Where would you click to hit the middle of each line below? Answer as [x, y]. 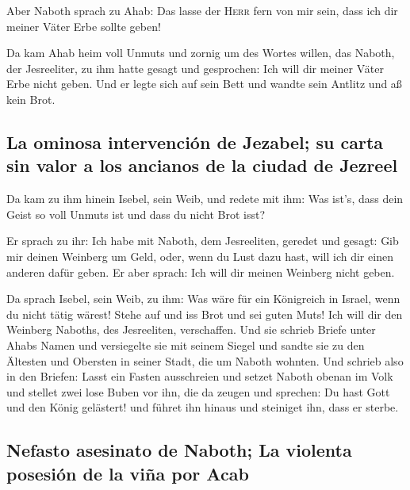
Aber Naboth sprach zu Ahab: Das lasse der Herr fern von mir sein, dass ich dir [202, 10]
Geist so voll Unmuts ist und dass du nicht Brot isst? [136, 214]
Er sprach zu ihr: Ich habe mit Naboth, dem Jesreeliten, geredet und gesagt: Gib [203, 241]
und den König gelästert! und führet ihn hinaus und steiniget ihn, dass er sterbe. [203, 407]
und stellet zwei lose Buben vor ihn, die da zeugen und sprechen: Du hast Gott [198, 391]
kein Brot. [31, 99]
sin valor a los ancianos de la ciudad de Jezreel [202, 165]
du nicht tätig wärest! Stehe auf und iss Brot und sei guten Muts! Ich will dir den [205, 314]
